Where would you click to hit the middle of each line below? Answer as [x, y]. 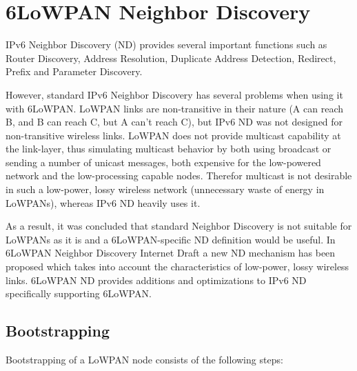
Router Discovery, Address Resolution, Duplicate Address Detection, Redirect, [171, 58]
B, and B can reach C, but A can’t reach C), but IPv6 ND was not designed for [174, 122]
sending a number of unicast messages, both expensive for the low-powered [163, 162]
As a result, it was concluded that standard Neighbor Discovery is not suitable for [179, 226]
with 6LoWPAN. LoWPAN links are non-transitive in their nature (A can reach [174, 108]
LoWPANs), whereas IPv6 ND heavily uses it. [103, 202]
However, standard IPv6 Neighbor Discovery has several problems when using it [174, 94]
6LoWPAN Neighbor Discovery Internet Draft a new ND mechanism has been [171, 253]
